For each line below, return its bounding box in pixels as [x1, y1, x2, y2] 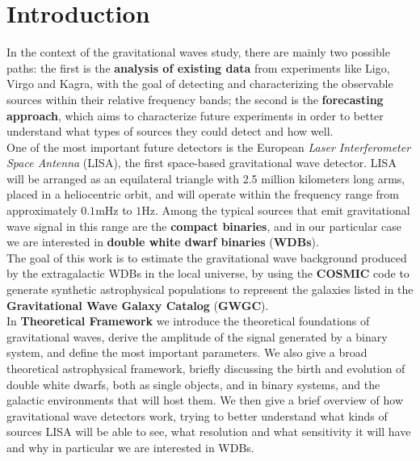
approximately [6, 202, 78, 219]
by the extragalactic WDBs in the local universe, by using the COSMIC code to [6, 265, 409, 282]
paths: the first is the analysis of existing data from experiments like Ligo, [6, 59, 390, 76]
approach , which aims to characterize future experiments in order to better [6, 107, 384, 124]
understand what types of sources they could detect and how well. [6, 123, 334, 140]
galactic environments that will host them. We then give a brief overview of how [6, 392, 404, 409]
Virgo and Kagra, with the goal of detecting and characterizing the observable [6, 75, 393, 92]
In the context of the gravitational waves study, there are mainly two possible [6, 44, 390, 61]
